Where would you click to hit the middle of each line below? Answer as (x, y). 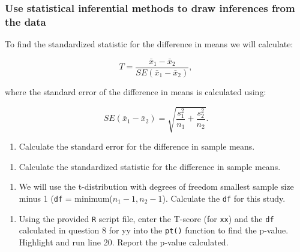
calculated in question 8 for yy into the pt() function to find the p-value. (154, 230)
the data (25, 21)
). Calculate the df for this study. (224, 198)
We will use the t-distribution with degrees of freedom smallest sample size (156, 186)
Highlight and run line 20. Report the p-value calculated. (124, 242)
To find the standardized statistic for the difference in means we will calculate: (149, 44)
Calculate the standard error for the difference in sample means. (137, 146)
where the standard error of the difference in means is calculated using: (136, 92)
